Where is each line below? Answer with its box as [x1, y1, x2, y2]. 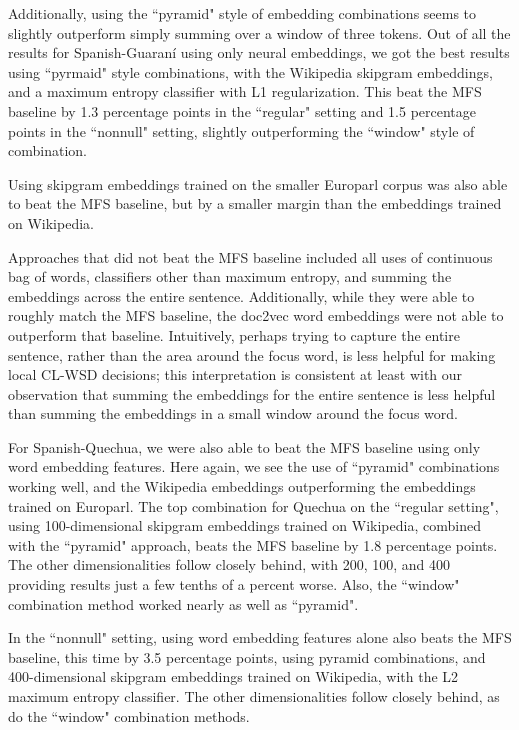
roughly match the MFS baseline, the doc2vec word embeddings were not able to [8, 305, 504, 326]
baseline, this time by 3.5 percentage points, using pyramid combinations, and [8, 646, 486, 667]
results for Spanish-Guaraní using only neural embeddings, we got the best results [8, 42, 510, 63]
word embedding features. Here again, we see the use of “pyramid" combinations [8, 456, 500, 477]
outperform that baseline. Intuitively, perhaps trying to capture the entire [8, 324, 460, 345]
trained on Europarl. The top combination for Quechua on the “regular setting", [8, 495, 499, 516]
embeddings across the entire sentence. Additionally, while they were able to [8, 285, 475, 306]
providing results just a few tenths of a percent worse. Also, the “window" [8, 574, 460, 595]
